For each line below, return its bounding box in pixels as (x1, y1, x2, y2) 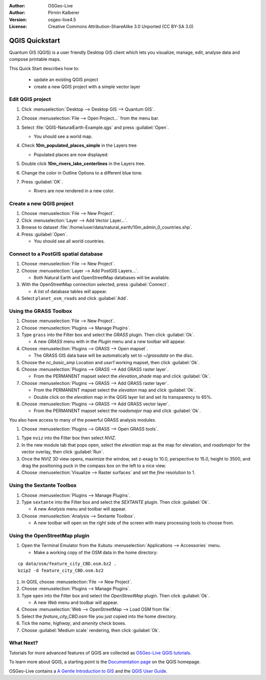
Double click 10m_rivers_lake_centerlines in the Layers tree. (21, 161, 145, 167)
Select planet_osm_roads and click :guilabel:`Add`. (21, 296, 129, 301)
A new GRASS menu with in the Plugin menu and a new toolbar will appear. (33, 339, 186, 344)
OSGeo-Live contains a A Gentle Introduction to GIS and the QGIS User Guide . (9, 668, 167, 674)
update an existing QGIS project (33, 77, 99, 83)
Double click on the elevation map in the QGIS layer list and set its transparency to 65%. (33, 394, 212, 400)
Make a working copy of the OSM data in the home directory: (33, 549, 158, 555)
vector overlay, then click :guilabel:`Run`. (21, 449, 104, 455)
